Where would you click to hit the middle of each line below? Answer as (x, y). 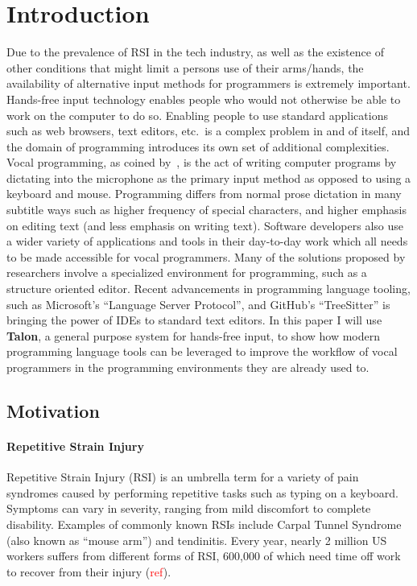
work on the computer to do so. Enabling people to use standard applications (197, 115)
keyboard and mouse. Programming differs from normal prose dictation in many (204, 194)
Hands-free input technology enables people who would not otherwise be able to (204, 99)
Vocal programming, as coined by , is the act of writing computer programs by (202, 162)
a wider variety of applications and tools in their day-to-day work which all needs (207, 241)
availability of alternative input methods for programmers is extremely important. (208, 83)
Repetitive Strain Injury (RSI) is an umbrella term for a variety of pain (183, 477)
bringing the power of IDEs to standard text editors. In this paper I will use (194, 320)
